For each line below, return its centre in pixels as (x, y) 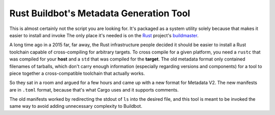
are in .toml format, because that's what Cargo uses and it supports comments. (94, 90)
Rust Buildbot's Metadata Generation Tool (100, 13)
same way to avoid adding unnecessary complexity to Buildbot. (76, 106)
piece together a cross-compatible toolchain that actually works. (77, 73)
